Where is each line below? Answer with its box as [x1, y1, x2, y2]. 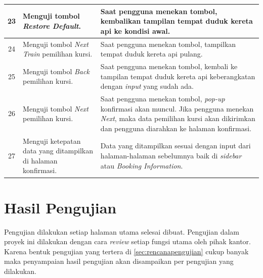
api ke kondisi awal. [100, 25, 170, 36]
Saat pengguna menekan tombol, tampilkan [100, 38, 236, 49]
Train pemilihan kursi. [23, 48, 93, 59]
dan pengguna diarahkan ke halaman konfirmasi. [100, 123, 251, 133]
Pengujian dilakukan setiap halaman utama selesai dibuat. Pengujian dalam [4, 226, 240, 237]
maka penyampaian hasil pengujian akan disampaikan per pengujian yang [4, 256, 234, 266]
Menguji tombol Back [23, 66, 90, 76]
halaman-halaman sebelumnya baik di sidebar [100, 150, 242, 161]
